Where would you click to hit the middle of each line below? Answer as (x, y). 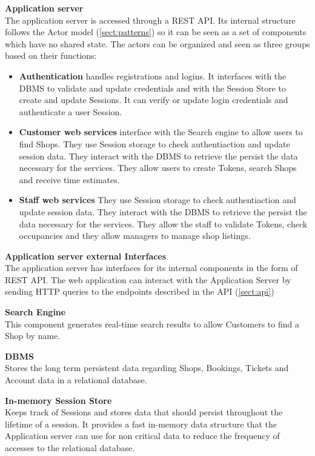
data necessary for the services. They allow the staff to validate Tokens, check (163, 223)
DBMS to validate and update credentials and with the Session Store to (152, 88)
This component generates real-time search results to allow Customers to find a (152, 324)
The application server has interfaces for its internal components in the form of (151, 268)
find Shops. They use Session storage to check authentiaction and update (154, 143)
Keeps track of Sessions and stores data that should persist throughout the (144, 412)
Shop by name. (33, 336)
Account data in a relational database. (76, 380)
